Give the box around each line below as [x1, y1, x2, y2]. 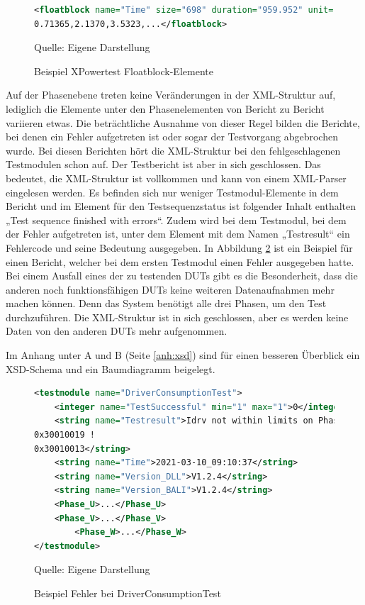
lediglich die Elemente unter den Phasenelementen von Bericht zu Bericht [6, 101, 325, 116]
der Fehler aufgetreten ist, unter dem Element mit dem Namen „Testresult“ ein [6, 226, 350, 241]
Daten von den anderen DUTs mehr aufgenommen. [6, 323, 228, 338]
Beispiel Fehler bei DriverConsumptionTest [34, 585, 221, 600]
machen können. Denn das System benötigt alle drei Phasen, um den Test [6, 296, 327, 311]
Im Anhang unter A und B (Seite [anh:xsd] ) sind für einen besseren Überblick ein [6, 348, 360, 362]
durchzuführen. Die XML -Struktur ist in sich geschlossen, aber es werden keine [6, 309, 349, 324]
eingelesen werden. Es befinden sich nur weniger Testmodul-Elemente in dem [6, 184, 339, 199]
